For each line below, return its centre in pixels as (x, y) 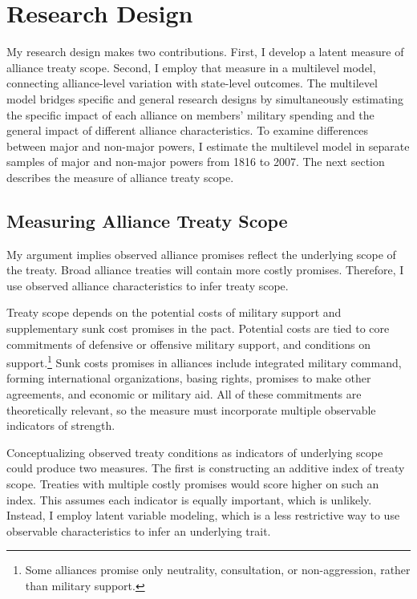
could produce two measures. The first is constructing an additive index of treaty (206, 468)
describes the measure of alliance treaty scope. (120, 177)
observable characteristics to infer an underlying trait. (139, 530)
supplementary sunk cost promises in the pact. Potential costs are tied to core (198, 328)
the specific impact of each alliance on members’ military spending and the (190, 114)
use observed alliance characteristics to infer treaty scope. (148, 285)
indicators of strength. (61, 425)
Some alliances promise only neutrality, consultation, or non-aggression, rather (218, 570)
